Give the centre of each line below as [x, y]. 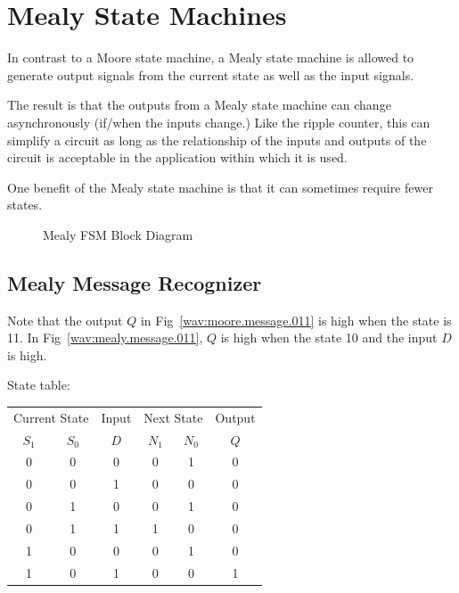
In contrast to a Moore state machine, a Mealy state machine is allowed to [211, 58]
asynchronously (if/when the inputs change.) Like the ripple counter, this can [219, 122]
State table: [39, 385]
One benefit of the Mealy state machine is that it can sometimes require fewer [220, 187]
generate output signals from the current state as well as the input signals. [211, 74]
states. [25, 205]
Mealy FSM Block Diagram [118, 234]
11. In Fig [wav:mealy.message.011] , [105, 338]
